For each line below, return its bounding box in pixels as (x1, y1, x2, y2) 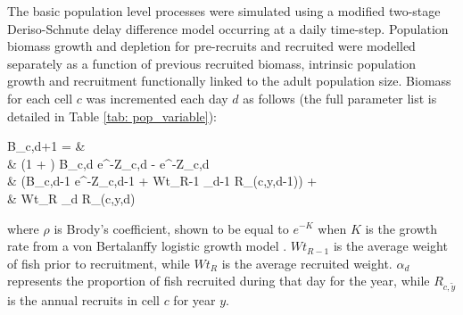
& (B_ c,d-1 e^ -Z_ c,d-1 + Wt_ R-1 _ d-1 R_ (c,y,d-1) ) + (7, 171, 318, 190)
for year (173, 291, 216, 310)
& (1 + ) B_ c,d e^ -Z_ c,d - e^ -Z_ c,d (7, 153, 210, 172)
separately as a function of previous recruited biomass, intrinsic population (7, 54, 417, 72)
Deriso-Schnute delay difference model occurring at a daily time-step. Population (7, 19, 449, 37)
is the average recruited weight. (221, 253, 393, 272)
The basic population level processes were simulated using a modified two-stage (7, 2, 441, 20)
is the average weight (333, 236, 448, 255)
